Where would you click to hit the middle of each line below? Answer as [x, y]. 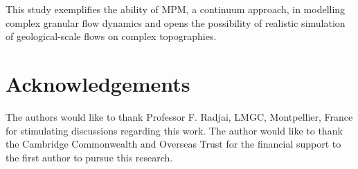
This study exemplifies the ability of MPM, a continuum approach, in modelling [176, 9]
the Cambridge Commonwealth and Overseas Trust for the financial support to [173, 144]
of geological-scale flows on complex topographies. [111, 36]
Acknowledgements [98, 83]
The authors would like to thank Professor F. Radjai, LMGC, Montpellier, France [179, 116]
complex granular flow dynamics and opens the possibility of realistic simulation [176, 22]
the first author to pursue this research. [89, 157]
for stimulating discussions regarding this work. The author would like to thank [174, 130]
